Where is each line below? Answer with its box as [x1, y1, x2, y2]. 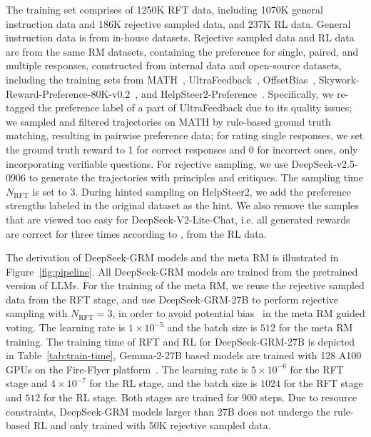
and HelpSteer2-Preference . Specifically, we [141, 86, 334, 101]
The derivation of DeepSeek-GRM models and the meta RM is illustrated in [6, 250, 339, 265]
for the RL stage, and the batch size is [89, 376, 258, 391]
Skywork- [318, 71, 360, 86]
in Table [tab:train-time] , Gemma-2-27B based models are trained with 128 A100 [6, 348, 362, 363]
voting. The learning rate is [6, 320, 126, 335]
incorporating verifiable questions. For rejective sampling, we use [6, 156, 288, 171]
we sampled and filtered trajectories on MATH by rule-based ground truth [6, 114, 331, 129]
